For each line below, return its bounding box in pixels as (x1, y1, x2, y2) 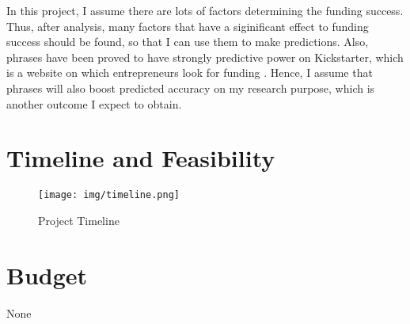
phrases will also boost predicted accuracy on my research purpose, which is (6, 79, 375, 96)
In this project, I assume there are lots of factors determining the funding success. (6, 2, 404, 18)
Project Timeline (38, 212, 120, 228)
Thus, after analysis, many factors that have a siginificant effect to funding (6, 17, 369, 34)
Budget (6, 258, 88, 291)
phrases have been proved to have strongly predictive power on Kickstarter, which (6, 48, 404, 65)
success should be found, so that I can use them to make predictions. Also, (6, 33, 369, 50)
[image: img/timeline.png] (38, 189, 180, 201)
